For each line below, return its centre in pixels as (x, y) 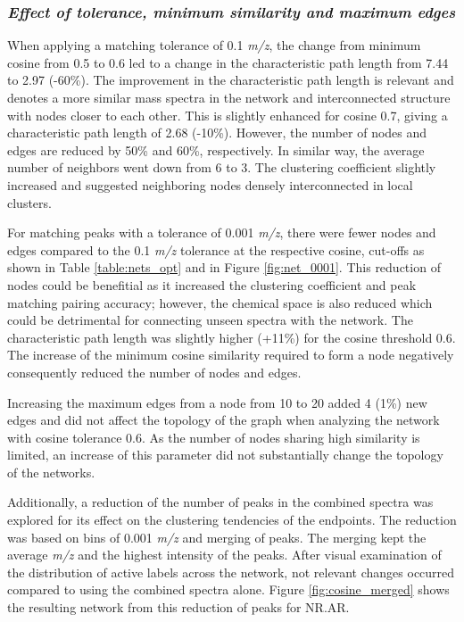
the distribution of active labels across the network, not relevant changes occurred (231, 572)
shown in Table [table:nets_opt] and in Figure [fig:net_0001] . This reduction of (224, 267)
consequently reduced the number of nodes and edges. (154, 372)
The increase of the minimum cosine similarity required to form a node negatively (231, 355)
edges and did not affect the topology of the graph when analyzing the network (224, 420)
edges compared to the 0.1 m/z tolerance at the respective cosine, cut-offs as (216, 249)
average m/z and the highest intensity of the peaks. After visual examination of (224, 555)
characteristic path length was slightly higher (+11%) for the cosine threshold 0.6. (232, 337)
